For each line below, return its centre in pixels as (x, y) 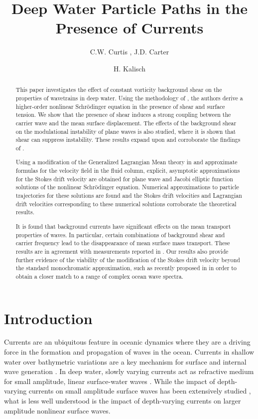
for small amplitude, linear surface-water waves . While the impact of (110, 381)
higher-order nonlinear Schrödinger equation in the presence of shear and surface (120, 106)
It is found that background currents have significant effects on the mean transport (123, 226)
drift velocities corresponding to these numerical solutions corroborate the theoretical (126, 204)
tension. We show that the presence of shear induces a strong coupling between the (123, 115)
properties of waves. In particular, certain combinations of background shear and (120, 234)
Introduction (48, 318)
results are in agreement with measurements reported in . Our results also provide (122, 251)
